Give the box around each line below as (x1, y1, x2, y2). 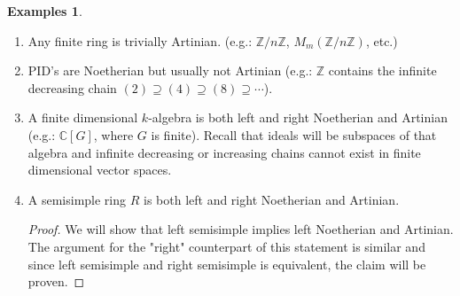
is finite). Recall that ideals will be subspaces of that (151, 125, 437, 144)
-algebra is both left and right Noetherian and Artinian (148, 108, 448, 127)
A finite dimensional (27, 108, 138, 127)
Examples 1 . (7, 2, 82, 19)
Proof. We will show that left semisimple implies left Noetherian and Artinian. (27, 220, 454, 238)
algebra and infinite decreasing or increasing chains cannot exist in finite (27, 143, 421, 161)
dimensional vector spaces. (27, 160, 172, 179)
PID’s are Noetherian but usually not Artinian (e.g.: (27, 61, 313, 80)
